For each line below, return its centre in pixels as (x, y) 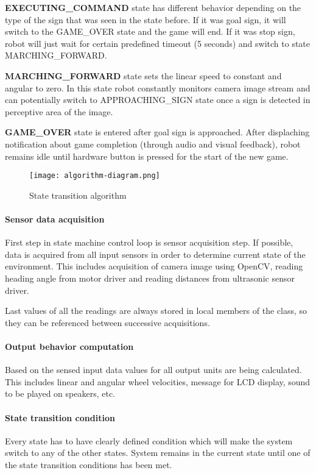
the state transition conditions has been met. (89, 464)
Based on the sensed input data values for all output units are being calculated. (153, 370)
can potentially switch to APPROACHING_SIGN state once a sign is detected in (158, 100)
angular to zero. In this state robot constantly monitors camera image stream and (158, 87)
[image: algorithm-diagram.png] (95, 176)
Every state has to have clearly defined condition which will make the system (149, 440)
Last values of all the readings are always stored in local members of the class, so (156, 311)
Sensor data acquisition (55, 219)
